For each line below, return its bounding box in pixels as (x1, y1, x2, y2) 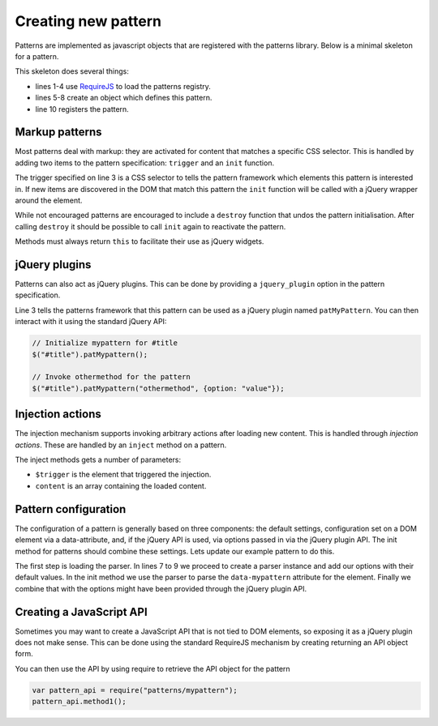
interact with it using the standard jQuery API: (15, 317, 167, 327)
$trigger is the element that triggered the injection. (35, 470, 212, 480)
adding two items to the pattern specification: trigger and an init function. (15, 158, 275, 168)
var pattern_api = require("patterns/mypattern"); (32, 685, 238, 694)
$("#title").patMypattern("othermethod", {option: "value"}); (32, 383, 285, 393)
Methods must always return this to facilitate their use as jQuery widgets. (15, 237, 264, 246)
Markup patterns (15, 126, 102, 139)
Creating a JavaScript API (15, 604, 148, 619)
